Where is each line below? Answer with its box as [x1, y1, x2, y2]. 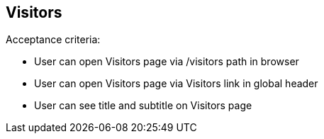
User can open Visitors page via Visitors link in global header [34, 77, 318, 90]
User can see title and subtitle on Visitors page [34, 99, 252, 112]
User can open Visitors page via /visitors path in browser [34, 55, 299, 68]
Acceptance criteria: [6, 33, 101, 46]
